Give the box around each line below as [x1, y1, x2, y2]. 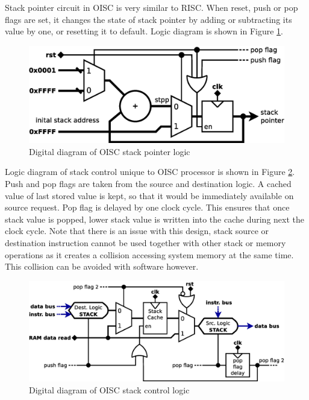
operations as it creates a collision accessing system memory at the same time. [5, 248, 294, 261]
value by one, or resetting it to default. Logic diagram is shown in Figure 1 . [5, 25, 284, 37]
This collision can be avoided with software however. [5, 260, 199, 273]
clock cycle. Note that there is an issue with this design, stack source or [5, 224, 269, 237]
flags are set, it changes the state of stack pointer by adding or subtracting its [5, 13, 292, 25]
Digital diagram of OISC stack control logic [29, 383, 190, 396]
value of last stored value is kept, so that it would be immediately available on [5, 189, 294, 202]
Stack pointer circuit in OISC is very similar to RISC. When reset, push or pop [5, 1, 298, 13]
